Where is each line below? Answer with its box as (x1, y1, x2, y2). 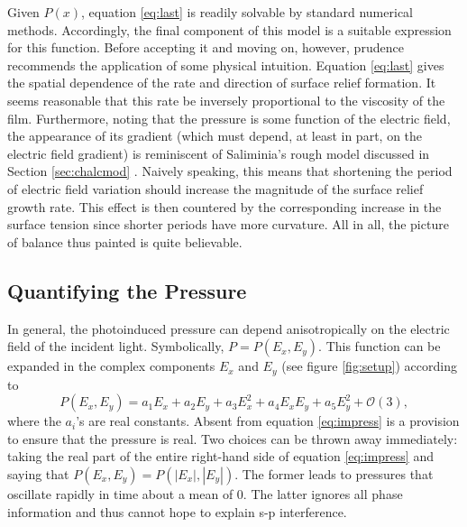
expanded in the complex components (7, 356, 215, 375)
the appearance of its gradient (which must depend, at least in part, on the (7, 126, 423, 145)
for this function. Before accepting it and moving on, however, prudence (7, 38, 404, 57)
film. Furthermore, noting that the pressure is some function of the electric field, (7, 108, 451, 127)
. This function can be (318, 337, 441, 356)
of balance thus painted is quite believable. (7, 232, 243, 251)
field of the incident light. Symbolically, (7, 337, 224, 356)
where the (7, 411, 61, 430)
